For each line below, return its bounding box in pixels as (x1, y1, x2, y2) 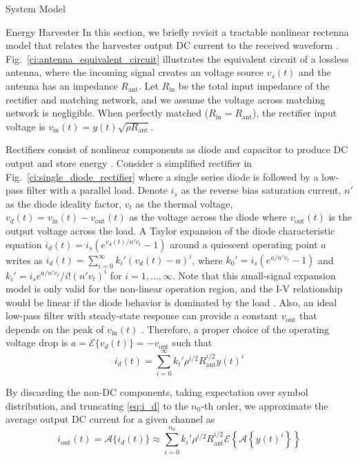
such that (172, 335, 212, 350)
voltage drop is (6, 335, 68, 350)
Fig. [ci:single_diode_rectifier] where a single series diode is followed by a (6, 169, 319, 183)
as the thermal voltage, (135, 196, 233, 210)
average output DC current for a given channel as (6, 412, 215, 426)
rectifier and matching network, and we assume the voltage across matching (6, 92, 326, 106)
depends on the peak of (6, 321, 104, 336)
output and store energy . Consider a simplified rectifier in (6, 155, 252, 170)
